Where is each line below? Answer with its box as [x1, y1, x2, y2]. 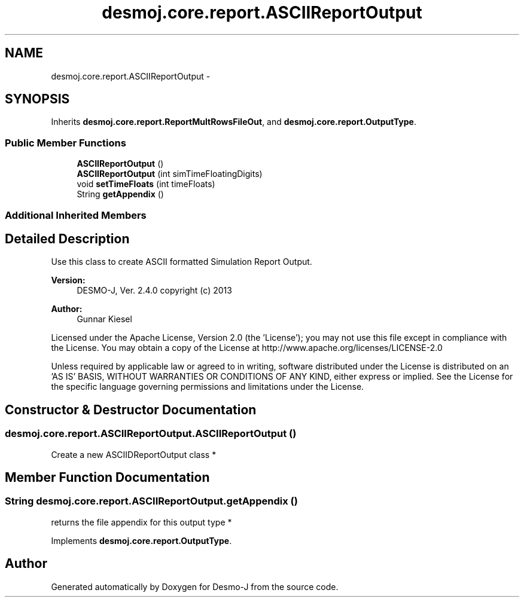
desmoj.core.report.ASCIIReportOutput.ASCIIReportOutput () [5, 427, 297, 440]
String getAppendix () [77, 189, 164, 200]
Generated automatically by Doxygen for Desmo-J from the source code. [51, 581, 339, 592]
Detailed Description [5, 231, 130, 246]
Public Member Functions [5, 136, 126, 149]
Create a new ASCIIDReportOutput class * [51, 449, 217, 460]
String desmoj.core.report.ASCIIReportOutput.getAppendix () [5, 495, 298, 508]
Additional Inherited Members [5, 209, 147, 221]
